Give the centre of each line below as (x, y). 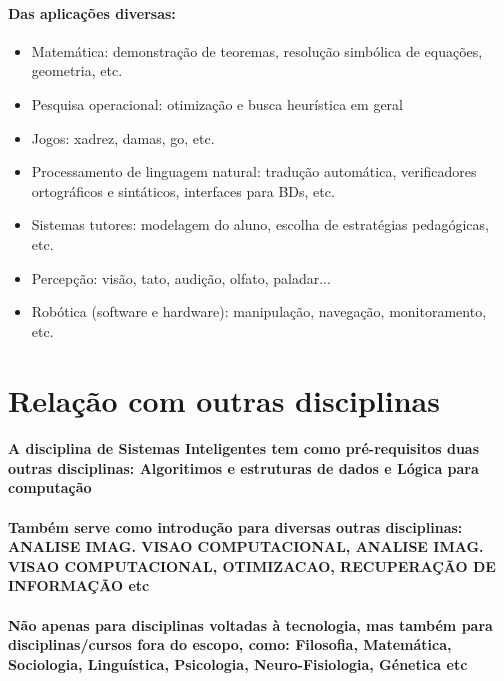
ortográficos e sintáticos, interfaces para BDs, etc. (183, 190)
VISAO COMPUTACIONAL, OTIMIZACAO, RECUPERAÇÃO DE (252, 565)
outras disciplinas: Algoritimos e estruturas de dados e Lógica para (243, 467)
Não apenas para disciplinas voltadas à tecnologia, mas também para (250, 624)
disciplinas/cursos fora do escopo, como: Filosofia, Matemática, (230, 644)
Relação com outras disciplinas (224, 399)
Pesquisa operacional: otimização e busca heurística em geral (217, 103)
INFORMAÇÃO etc (79, 585)
